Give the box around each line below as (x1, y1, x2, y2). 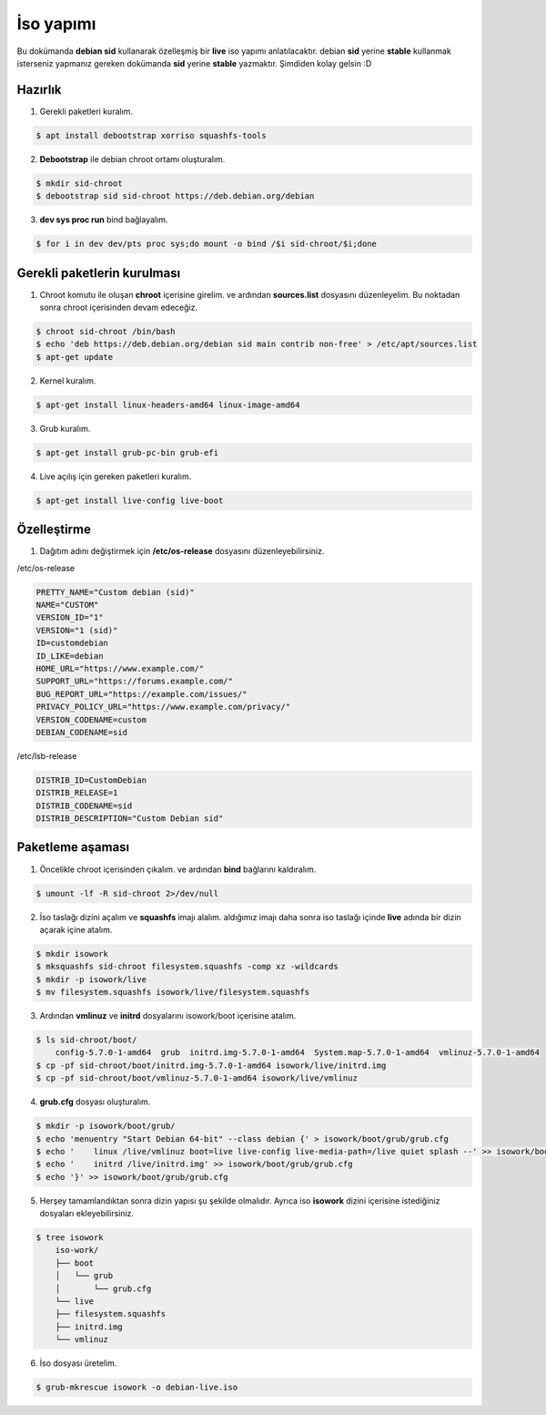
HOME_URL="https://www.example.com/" (35, 663, 205, 673)
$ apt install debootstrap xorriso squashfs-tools (35, 130, 268, 140)
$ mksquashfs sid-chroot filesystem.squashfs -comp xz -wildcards (35, 961, 339, 972)
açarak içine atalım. (39, 924, 113, 935)
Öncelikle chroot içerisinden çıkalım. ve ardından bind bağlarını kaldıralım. (39, 864, 317, 875)
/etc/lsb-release (16, 750, 77, 761)
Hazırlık (16, 82, 63, 97)
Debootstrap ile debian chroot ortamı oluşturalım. (39, 153, 226, 164)
